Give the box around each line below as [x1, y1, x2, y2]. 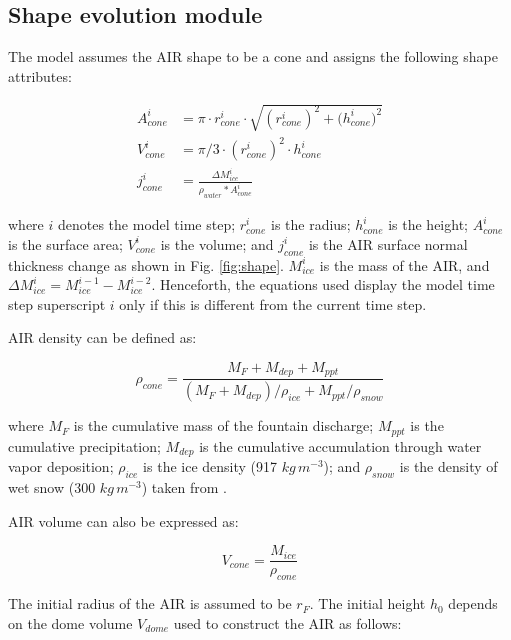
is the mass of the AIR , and [319, 254, 490, 275]
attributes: [8, 65, 72, 86]
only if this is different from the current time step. [119, 293, 427, 314]
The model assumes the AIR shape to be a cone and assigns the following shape [8, 46, 498, 67]
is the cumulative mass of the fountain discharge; [73, 415, 374, 436]
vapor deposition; [8, 456, 114, 477]
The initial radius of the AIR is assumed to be [8, 593, 292, 614]
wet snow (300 [8, 477, 96, 498]
